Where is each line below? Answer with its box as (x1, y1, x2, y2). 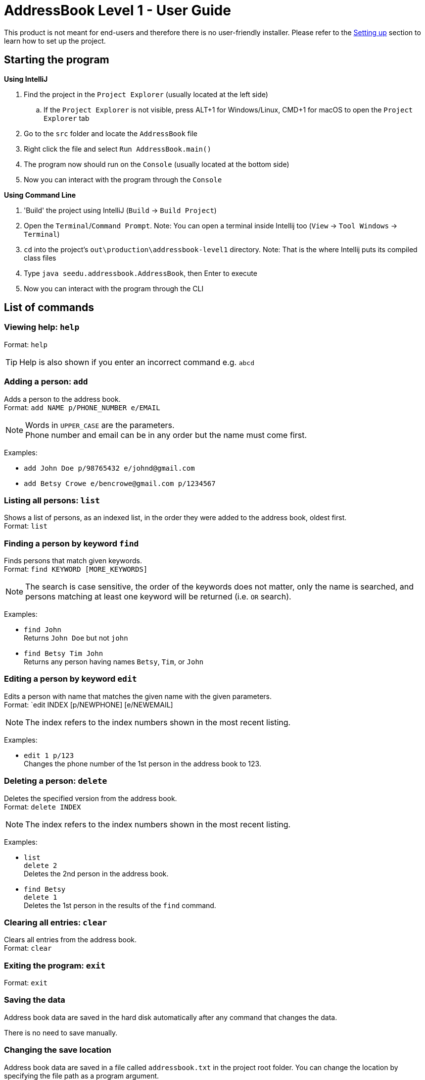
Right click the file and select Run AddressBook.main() (24, 144, 211, 153)
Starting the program (4, 54, 109, 66)
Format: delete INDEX (4, 802, 81, 811)
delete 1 (24, 893, 57, 901)
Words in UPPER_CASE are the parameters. (25, 420, 175, 430)
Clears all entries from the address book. (4, 935, 137, 944)
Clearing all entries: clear (4, 917, 107, 927)
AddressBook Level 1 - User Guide (4, 2, 231, 19)
